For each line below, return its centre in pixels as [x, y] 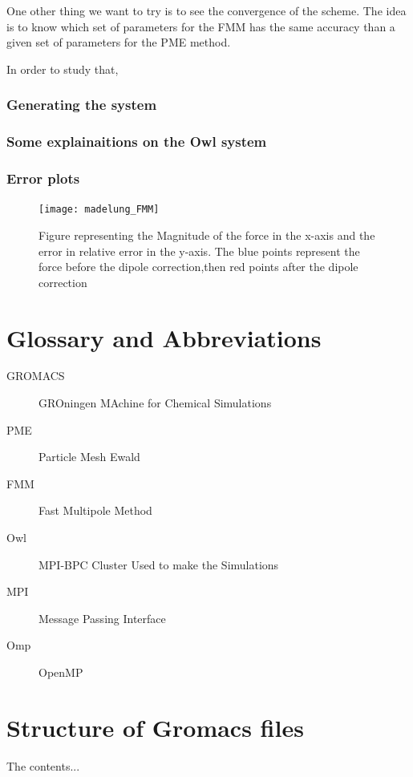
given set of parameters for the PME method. [119, 42]
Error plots [43, 178]
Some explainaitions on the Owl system [137, 142]
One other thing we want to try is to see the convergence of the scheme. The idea [206, 10]
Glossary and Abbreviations [164, 337]
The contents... [43, 765]
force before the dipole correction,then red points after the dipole [198, 267]
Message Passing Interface [102, 618]
